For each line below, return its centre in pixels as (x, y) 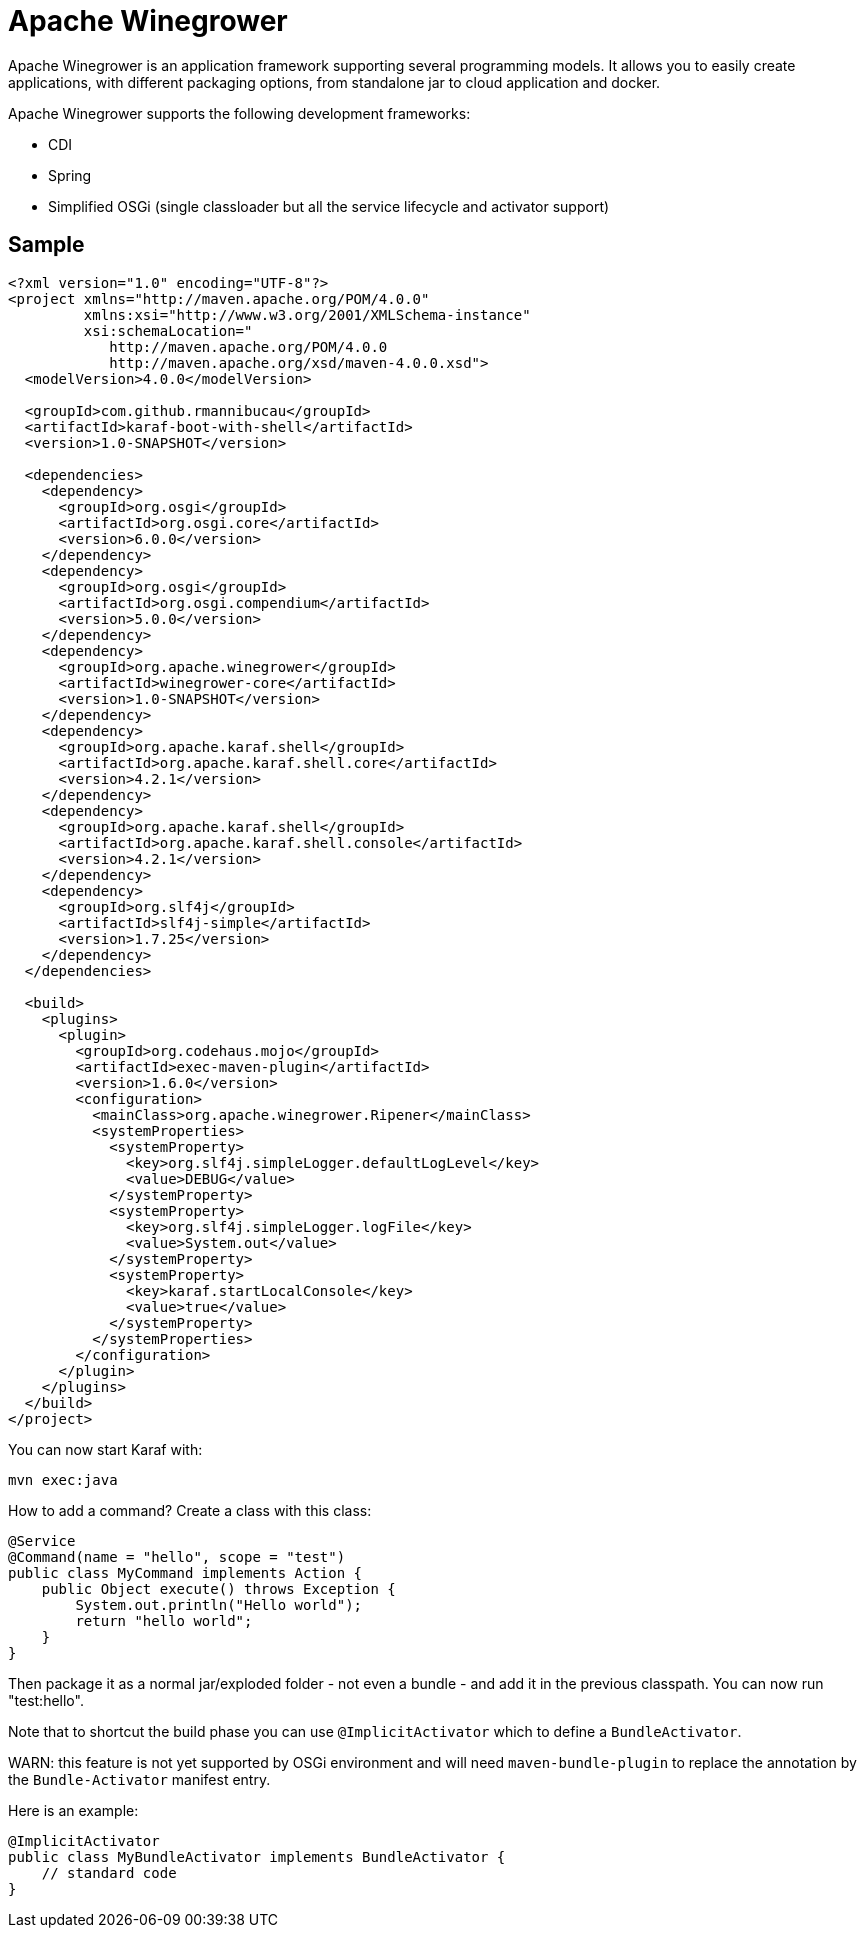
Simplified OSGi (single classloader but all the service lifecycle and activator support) (329, 206)
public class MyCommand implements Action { (185, 1572)
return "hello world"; (164, 1620)
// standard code (109, 1872)
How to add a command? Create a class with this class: (190, 1510)
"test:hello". (46, 1700)
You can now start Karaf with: (105, 1449)
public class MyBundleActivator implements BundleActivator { (257, 1856)
